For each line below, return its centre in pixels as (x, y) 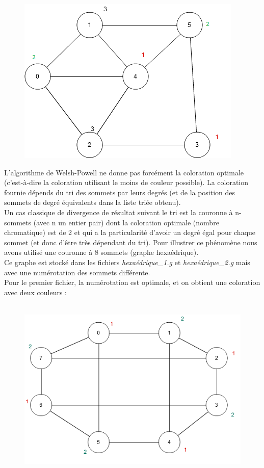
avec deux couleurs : (35, 292)
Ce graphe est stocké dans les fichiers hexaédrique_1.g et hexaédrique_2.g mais (127, 262)
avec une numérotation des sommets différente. (77, 272)
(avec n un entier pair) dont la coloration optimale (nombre (126, 222)
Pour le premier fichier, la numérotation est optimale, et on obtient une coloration (132, 282)
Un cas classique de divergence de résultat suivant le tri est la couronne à (118, 212)
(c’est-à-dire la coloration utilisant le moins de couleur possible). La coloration (126, 182)
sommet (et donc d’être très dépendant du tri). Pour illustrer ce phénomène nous (131, 242)
